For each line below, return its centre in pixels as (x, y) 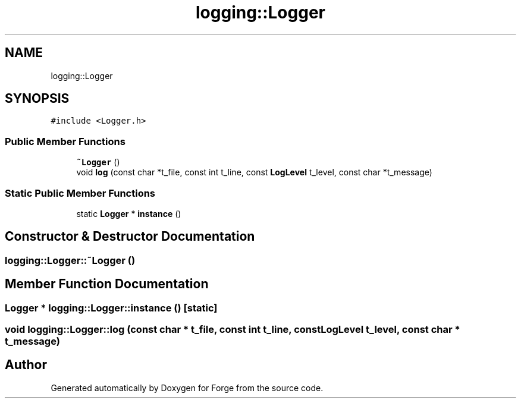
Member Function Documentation (107, 284)
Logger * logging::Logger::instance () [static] (111, 308)
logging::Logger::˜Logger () (70, 260)
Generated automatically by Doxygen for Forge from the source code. (187, 388)
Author (26, 365)
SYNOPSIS (37, 99)
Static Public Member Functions (80, 193)
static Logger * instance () (129, 213)
